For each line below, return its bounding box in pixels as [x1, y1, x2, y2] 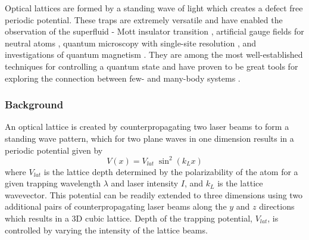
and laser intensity [111, 177, 179, 189]
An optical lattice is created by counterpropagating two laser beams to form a [5, 120, 289, 133]
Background [5, 97, 64, 112]
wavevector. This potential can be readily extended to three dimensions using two [5, 188, 303, 201]
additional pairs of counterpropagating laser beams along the [5, 200, 227, 213]
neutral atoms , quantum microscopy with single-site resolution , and [5, 36, 257, 49]
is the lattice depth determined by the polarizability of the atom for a [43, 165, 298, 177]
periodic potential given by [5, 144, 103, 156]
